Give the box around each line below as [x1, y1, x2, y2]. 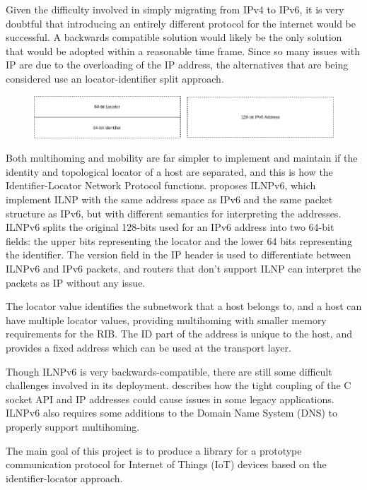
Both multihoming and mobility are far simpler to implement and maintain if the [6, 150, 358, 165]
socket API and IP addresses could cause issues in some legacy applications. [6, 391, 334, 406]
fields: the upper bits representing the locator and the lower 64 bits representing [6, 233, 352, 248]
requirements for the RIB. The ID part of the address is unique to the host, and [6, 326, 352, 341]
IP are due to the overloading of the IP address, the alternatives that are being [6, 57, 349, 72]
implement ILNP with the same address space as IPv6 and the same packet [6, 192, 333, 207]
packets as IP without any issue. [6, 275, 146, 289]
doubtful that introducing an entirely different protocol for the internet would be [6, 16, 356, 30]
